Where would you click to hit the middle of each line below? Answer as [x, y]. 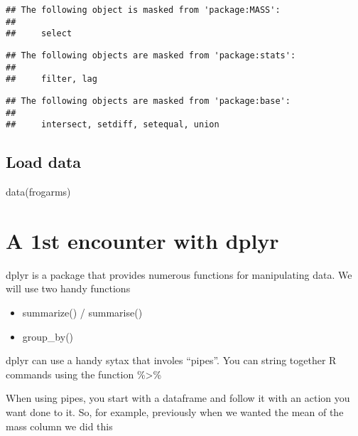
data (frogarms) [38, 192]
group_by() [48, 336]
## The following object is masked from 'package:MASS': [143, 10]
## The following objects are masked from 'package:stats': [151, 55]
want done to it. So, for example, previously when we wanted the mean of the [175, 411]
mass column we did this [59, 426]
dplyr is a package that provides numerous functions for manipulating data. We [179, 274]
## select [39, 34]
